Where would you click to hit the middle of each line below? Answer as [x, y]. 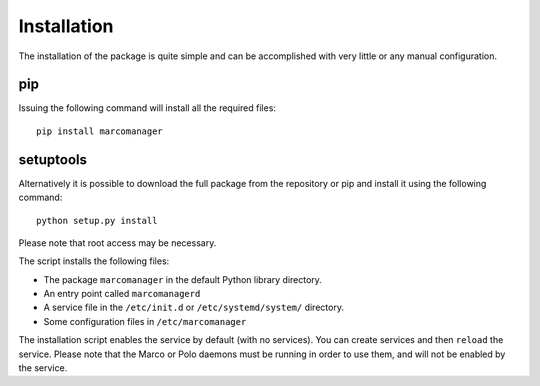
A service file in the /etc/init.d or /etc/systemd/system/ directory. [194, 307]
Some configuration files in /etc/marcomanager [145, 321]
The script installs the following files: [94, 261]
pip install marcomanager [100, 131]
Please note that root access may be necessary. [117, 242]
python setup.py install [97, 220]
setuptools [52, 159]
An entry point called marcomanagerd [122, 294]
